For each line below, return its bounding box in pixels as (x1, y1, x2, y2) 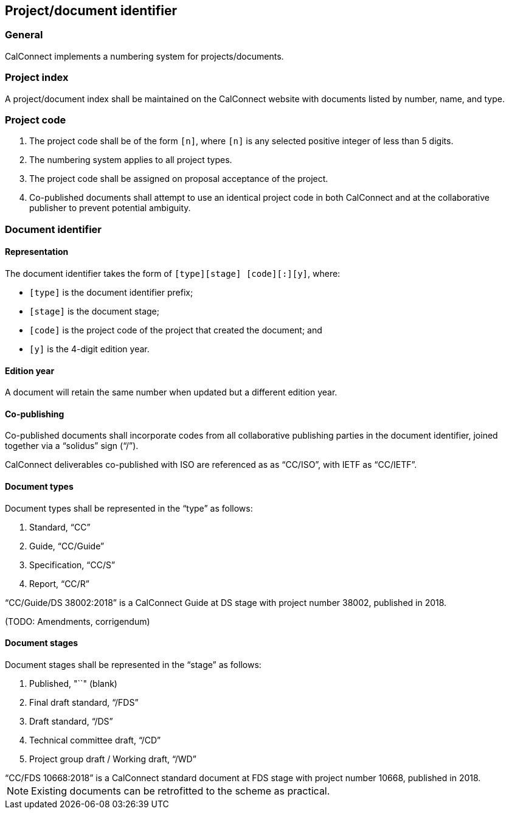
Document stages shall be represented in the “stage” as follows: (5, 659, 261, 670)
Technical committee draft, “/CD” (29, 734, 161, 745)
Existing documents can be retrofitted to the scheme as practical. (31, 784, 330, 797)
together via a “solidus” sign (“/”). (5, 440, 139, 451)
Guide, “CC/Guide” (29, 540, 105, 551)
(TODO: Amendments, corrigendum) (5, 616, 150, 627)
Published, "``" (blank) (29, 678, 117, 689)
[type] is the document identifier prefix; (29, 287, 193, 297)
